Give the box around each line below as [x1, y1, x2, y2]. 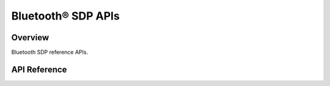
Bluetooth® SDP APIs [11, 9, 120, 23]
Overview [11, 32, 50, 43]
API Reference [11, 64, 67, 74]
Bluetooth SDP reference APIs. [11, 49, 89, 56]
